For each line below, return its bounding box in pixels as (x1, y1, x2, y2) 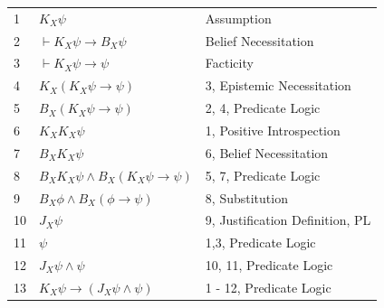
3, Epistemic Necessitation (205, 76, 351, 95)
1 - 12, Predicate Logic (205, 277, 331, 296)
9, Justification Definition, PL (205, 210, 371, 229)
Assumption (205, 8, 272, 27)
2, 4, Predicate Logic (205, 98, 321, 117)
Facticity (205, 53, 254, 72)
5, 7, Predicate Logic (205, 165, 321, 184)
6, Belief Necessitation (205, 143, 329, 162)
